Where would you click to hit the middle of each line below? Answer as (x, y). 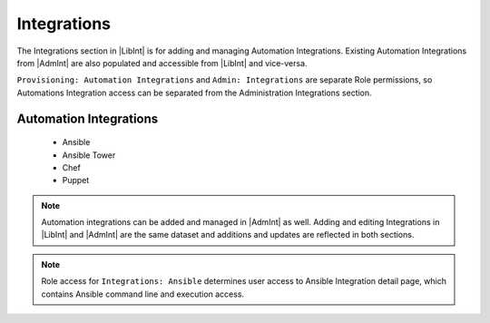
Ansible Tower (89, 155)
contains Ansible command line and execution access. (143, 294)
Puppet (76, 181)
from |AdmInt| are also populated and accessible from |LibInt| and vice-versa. (162, 63)
